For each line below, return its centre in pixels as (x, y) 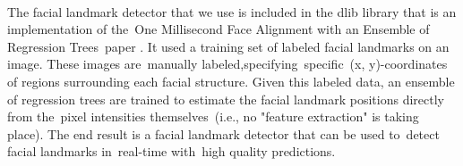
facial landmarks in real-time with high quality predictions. (171, 151)
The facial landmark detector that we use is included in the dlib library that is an (232, 11)
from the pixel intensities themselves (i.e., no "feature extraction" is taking (213, 116)
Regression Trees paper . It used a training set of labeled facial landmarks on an (228, 46)
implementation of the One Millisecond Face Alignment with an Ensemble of (219, 29)
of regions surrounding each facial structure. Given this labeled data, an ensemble (231, 81)
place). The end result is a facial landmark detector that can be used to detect (223, 133)
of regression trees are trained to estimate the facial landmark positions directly (226, 99)
